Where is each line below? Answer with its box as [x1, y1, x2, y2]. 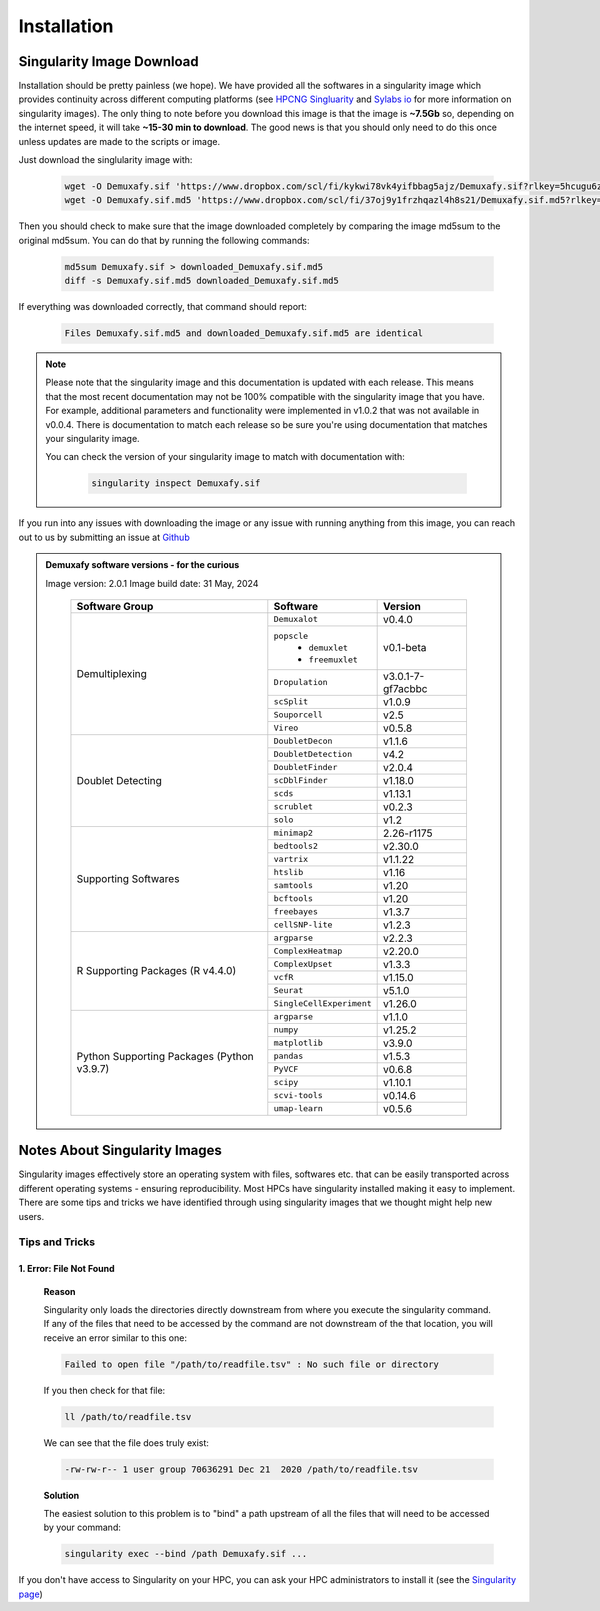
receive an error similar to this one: [43, 1331, 187, 1344]
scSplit [273, 696, 309, 707]
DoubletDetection [273, 749, 353, 760]
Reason [43, 1285, 76, 1297]
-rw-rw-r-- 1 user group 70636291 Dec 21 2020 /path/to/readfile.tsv [64, 1463, 419, 1475]
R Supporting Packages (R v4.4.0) [76, 964, 237, 978]
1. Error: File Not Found [18, 1263, 115, 1275]
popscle [273, 630, 309, 641]
